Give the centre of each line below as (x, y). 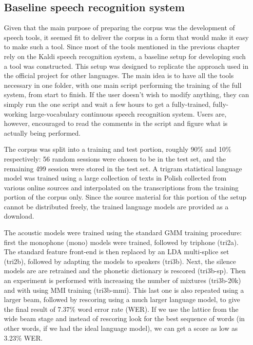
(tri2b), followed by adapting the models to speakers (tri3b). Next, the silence (120, 261)
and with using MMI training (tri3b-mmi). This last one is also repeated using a (124, 290)
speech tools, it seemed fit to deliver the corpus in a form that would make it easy (126, 37)
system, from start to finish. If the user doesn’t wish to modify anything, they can (126, 94)
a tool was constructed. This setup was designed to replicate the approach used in (126, 66)
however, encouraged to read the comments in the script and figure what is (116, 123)
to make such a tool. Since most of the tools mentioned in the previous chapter (122, 47)
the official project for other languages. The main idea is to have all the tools (119, 75)
